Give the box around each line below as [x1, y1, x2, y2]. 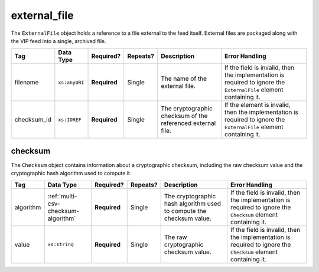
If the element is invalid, [224, 101, 291, 109]
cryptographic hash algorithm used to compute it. [11, 170, 132, 177]
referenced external [160, 119, 216, 127]
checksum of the [160, 112, 208, 120]
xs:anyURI [58, 79, 84, 86]
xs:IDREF [58, 116, 82, 123]
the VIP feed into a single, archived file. [11, 37, 106, 44]
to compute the [164, 207, 207, 215]
